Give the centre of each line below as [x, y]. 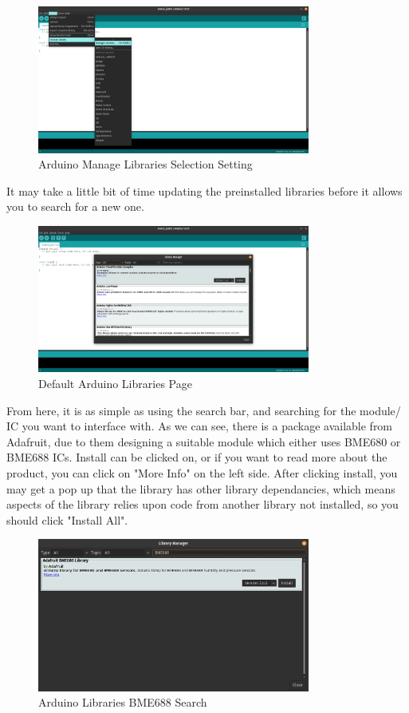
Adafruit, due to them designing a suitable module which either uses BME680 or [204, 441]
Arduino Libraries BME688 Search [123, 702]
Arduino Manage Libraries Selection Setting [146, 164]
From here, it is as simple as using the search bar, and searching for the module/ [204, 410]
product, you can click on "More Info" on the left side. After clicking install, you [202, 472]
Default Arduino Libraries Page [115, 383]
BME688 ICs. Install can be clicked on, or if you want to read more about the [197, 457]
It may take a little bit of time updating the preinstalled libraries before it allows [204, 190]
